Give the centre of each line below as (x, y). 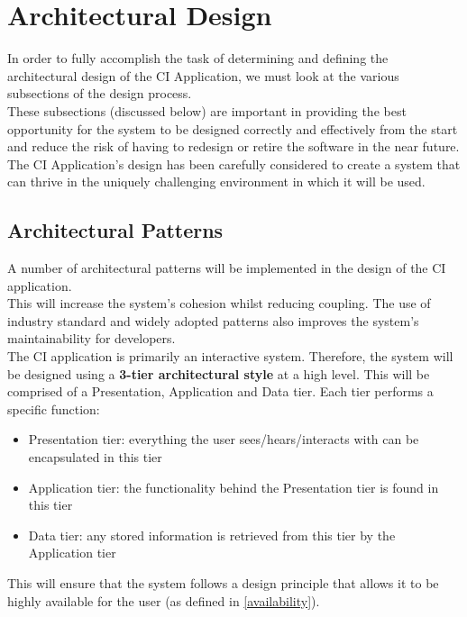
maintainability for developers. (92, 338)
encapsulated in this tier (95, 457)
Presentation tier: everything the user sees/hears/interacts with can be (224, 439)
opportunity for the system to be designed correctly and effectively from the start (233, 128)
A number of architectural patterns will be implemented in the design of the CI (227, 268)
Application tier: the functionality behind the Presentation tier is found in (233, 487)
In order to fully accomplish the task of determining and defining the (198, 58)
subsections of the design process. (100, 93)
